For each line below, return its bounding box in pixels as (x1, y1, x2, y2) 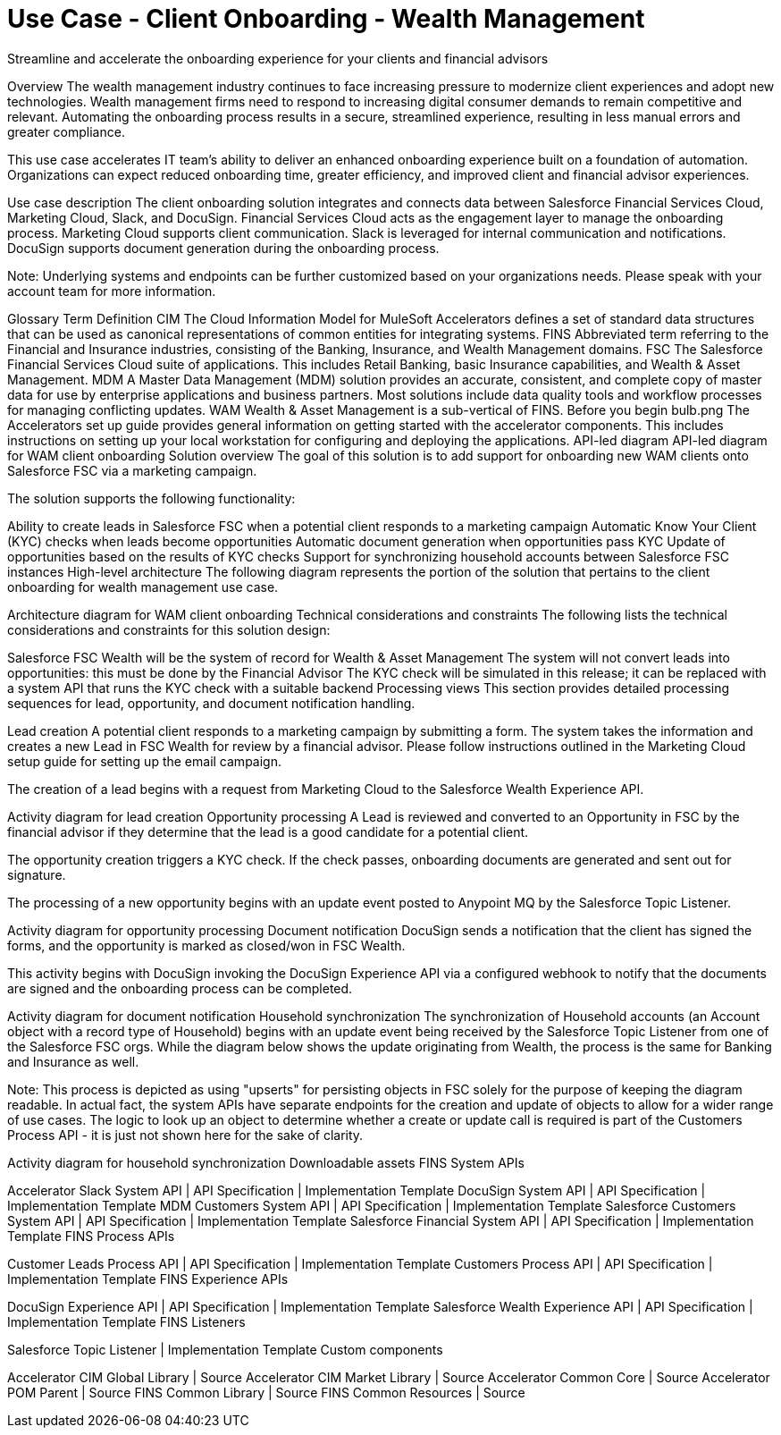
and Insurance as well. (7, 1053, 139, 1069)
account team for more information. (7, 283, 216, 299)
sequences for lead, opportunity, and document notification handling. (7, 695, 416, 711)
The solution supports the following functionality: (7, 490, 296, 506)
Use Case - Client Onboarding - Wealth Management (7, 4, 645, 34)
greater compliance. (7, 123, 125, 139)
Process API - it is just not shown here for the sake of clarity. (7, 1127, 364, 1143)
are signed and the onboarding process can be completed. (7, 980, 353, 996)
